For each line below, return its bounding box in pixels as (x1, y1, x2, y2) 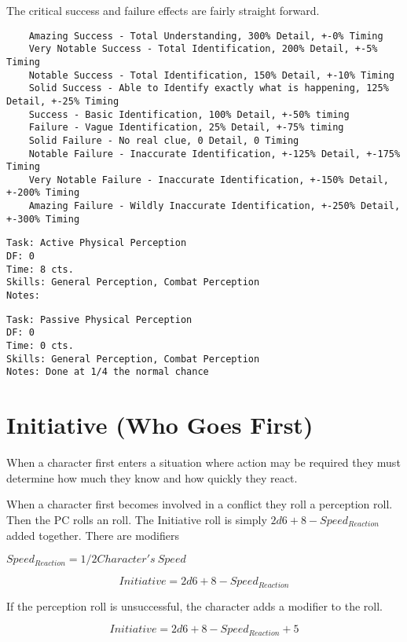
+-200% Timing (6, 187, 80, 199)
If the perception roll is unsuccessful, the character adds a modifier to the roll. (6, 597, 383, 614)
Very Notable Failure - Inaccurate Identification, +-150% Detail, (28, 174, 389, 185)
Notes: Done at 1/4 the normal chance (6, 366, 209, 378)
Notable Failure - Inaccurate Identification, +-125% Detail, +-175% (28, 148, 401, 160)
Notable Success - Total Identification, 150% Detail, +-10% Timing (28, 69, 394, 81)
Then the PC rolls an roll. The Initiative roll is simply (6, 511, 267, 527)
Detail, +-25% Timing (6, 95, 119, 107)
